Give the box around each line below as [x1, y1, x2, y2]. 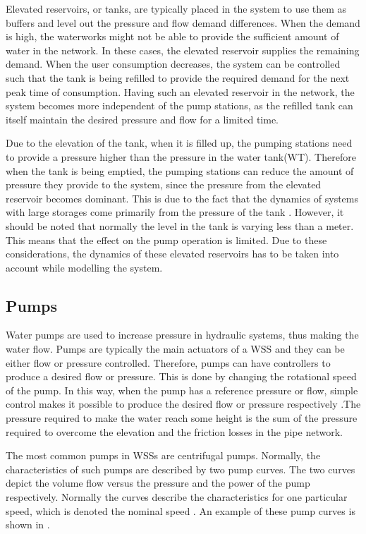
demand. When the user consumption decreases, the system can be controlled [6, 56, 341, 71]
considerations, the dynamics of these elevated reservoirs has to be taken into [6, 246, 339, 261]
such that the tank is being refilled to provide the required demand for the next [6, 70, 350, 85]
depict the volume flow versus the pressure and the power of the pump [6, 475, 310, 490]
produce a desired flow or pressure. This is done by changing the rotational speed [6, 369, 357, 384]
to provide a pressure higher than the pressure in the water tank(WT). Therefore [6, 149, 356, 164]
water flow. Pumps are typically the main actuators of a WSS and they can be [6, 341, 345, 356]
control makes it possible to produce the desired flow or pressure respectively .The [6, 396, 361, 411]
